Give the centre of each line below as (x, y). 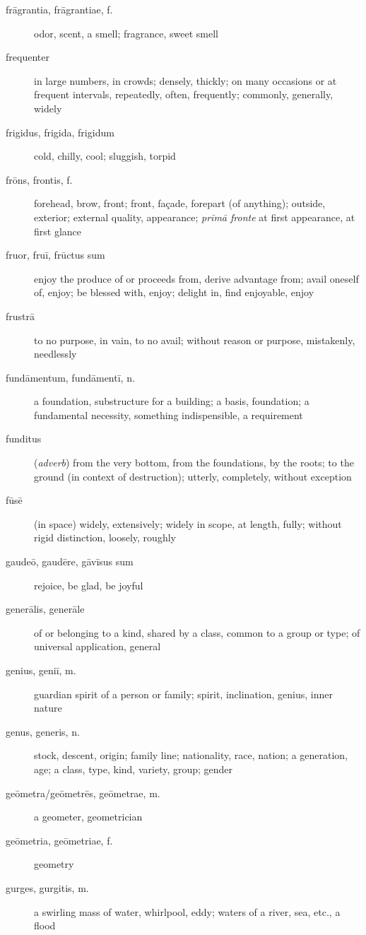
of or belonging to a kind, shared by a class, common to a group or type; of (197, 632)
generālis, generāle (45, 609)
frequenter (28, 57)
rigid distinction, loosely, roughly (105, 537)
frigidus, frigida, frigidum (60, 132)
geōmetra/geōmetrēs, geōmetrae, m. (83, 793)
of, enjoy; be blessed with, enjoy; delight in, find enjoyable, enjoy (174, 292)
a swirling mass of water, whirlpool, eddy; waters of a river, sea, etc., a (187, 911)
